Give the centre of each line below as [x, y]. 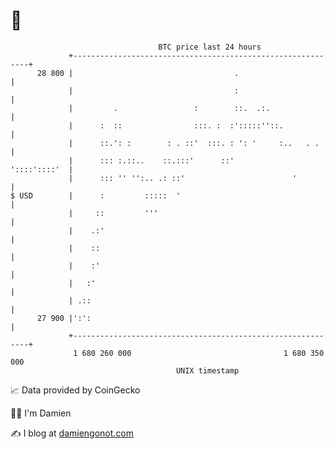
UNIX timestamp [207, 370]
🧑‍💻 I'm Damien [41, 413]
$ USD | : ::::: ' [96, 195]
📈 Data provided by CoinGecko [75, 390]
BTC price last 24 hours [210, 47]
